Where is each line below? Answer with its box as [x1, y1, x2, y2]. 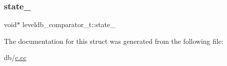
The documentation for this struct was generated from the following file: [4, 35, 224, 46]
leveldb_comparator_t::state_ [22, 19, 115, 30]
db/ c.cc [4, 52, 27, 63]
